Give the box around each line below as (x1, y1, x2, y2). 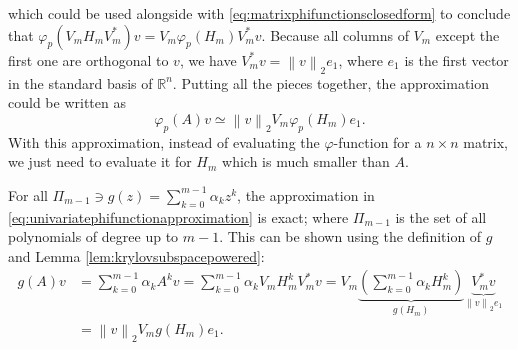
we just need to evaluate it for (8, 151, 192, 172)
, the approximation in (237, 184, 375, 205)
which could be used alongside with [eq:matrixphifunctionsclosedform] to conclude (8, 3, 511, 23)
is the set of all (395, 206, 487, 227)
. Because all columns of (261, 24, 409, 45)
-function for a (333, 131, 422, 152)
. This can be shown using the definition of (219, 226, 482, 247)
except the (435, 24, 500, 45)
